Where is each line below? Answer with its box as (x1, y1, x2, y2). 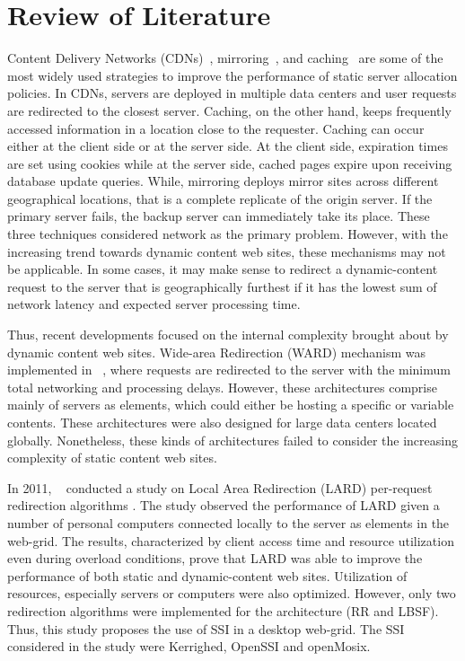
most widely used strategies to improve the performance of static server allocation (7, 66, 458, 84)
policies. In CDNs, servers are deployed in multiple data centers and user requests (7, 84, 457, 102)
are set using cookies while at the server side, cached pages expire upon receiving (7, 154, 452, 172)
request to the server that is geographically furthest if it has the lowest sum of (7, 277, 437, 295)
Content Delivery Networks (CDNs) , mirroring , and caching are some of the (7, 48, 443, 67)
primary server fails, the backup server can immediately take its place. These (7, 207, 430, 225)
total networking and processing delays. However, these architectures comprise (7, 377, 437, 396)
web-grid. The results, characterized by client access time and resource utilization (7, 531, 454, 550)
